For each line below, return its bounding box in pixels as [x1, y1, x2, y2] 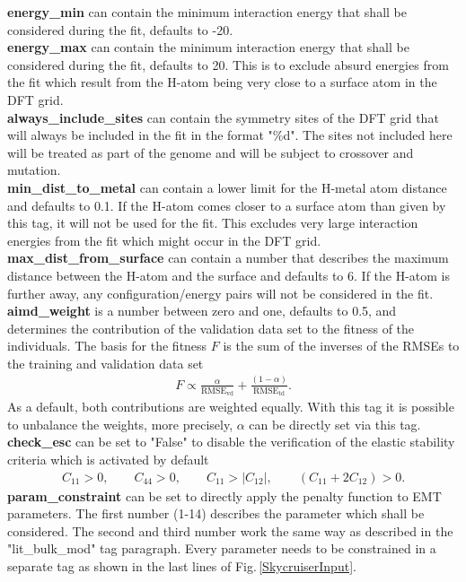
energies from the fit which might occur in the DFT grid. [7, 230, 321, 249]
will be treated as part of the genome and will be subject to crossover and [7, 143, 414, 161]
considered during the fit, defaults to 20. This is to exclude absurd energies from [7, 55, 449, 74]
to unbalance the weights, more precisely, [7, 414, 233, 433]
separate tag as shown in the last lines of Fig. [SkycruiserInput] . [7, 557, 356, 576]
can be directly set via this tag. [249, 414, 421, 433]
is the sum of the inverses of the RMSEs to [223, 336, 460, 355]
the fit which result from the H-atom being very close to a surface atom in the [7, 73, 437, 91]
